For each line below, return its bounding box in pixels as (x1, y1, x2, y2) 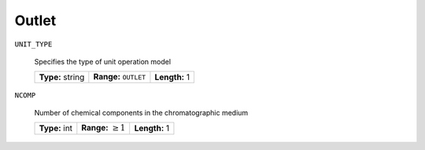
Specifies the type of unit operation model (34, 57, 172, 66)
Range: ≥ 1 (81, 123, 126, 134)
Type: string (39, 71, 85, 82)
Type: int (39, 123, 73, 134)
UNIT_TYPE (14, 39, 53, 49)
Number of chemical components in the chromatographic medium (34, 108, 249, 117)
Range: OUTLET (93, 71, 146, 82)
